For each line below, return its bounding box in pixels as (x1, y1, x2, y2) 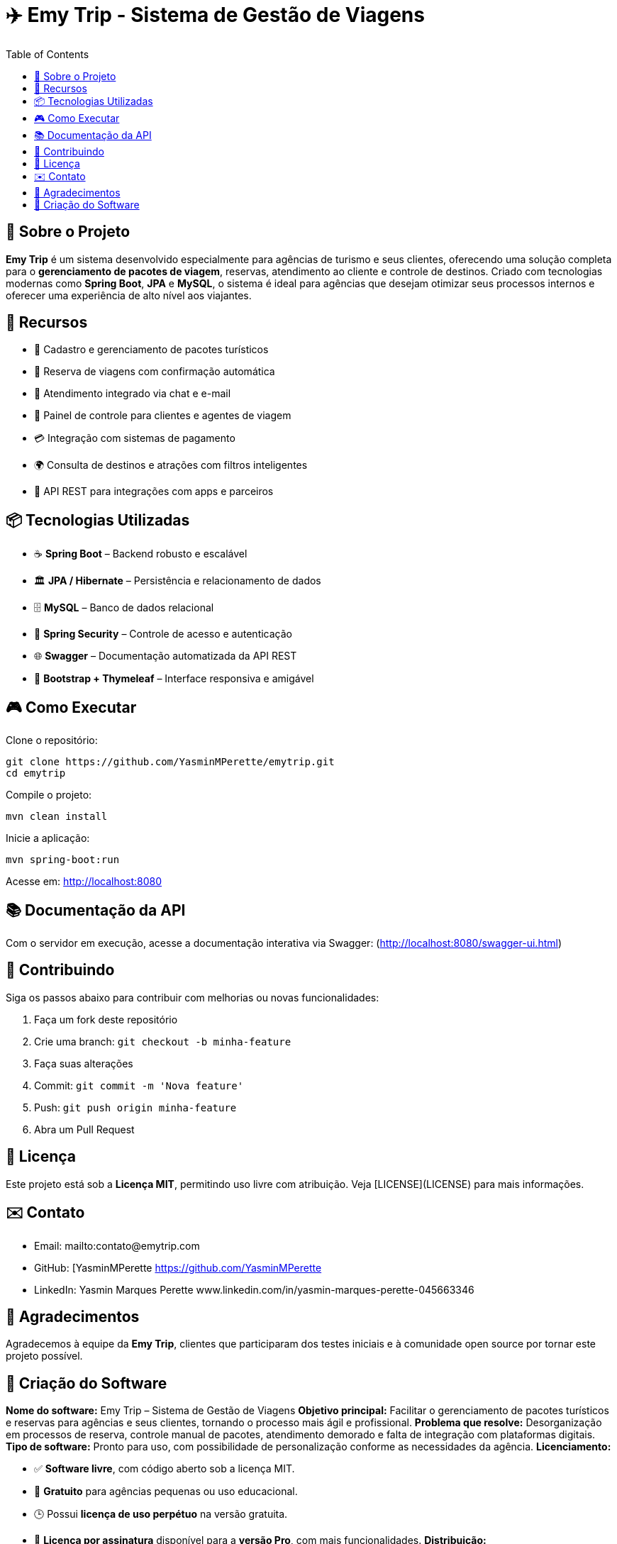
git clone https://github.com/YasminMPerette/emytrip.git (6, 756, 335, 768)
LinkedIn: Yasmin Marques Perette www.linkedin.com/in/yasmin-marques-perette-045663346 (34, 1283, 474, 1296)
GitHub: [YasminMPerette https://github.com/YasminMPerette (34, 1261, 322, 1274)
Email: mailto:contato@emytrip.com (34, 1239, 200, 1252)
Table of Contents (6, 48, 89, 60)
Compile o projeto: (6, 789, 92, 801)
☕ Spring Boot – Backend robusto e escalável (34, 548, 248, 560)
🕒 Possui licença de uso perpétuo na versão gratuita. (34, 1508, 288, 1521)
